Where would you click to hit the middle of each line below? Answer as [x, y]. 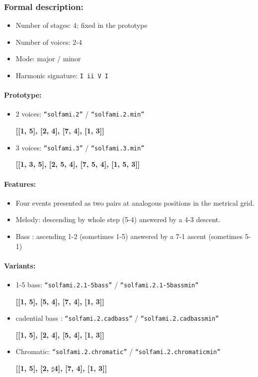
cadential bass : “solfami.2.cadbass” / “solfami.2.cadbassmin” [117, 318]
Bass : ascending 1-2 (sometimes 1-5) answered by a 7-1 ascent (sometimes [129, 236]
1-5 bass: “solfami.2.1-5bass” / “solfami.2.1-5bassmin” [107, 284]
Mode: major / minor [48, 59]
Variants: [20, 265]
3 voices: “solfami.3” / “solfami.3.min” [80, 147]
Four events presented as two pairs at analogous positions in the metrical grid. [135, 202]
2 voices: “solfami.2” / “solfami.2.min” [80, 114]
